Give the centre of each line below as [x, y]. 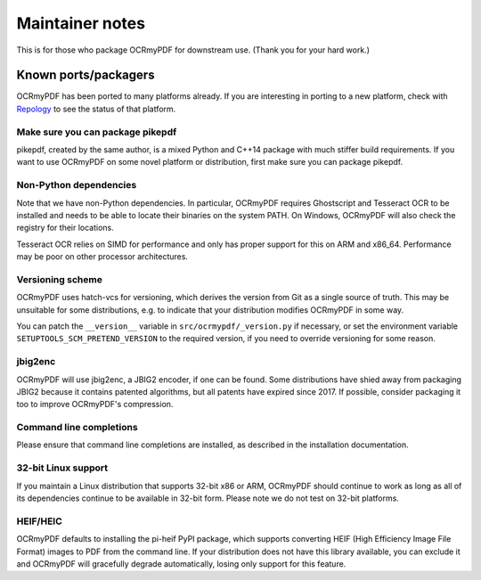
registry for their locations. [65, 228]
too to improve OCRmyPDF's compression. [95, 404]
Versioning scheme [59, 279]
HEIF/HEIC [39, 521]
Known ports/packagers [86, 75]
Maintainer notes [81, 23]
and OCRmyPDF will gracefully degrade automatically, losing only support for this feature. [181, 564]
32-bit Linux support [62, 468]
